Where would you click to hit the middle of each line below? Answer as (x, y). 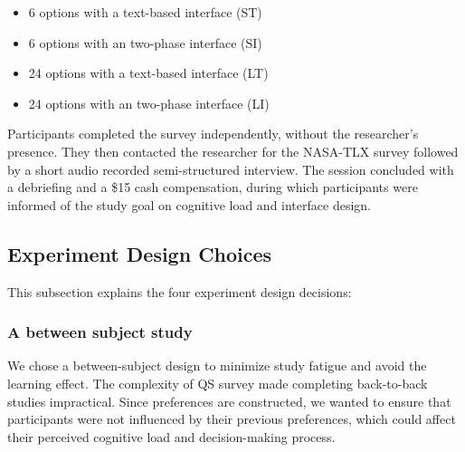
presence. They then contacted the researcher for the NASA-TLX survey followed (233, 151)
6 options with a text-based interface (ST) (145, 12)
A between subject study (100, 332)
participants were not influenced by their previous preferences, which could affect (232, 419)
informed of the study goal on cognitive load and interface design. (189, 204)
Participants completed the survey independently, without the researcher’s (213, 134)
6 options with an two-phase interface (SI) (145, 42)
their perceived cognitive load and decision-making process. (171, 436)
